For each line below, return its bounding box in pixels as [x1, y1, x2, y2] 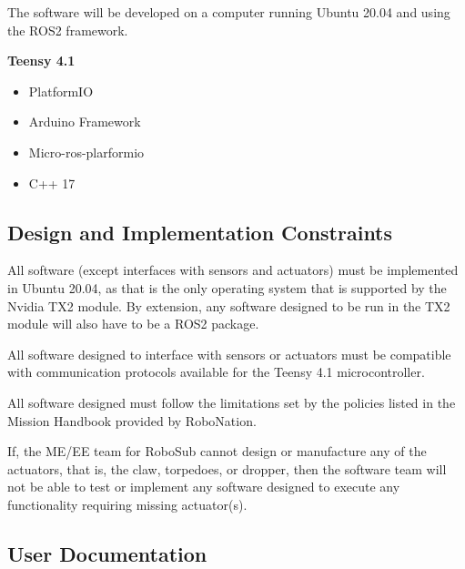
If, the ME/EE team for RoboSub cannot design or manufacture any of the [7, 442, 427, 461]
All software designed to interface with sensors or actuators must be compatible [7, 344, 451, 363]
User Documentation [7, 539, 207, 567]
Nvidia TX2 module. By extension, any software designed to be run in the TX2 [7, 296, 450, 315]
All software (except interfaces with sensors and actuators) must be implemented [7, 260, 459, 279]
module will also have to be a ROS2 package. [7, 314, 259, 333]
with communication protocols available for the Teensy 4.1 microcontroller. [7, 362, 425, 381]
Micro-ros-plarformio [28, 142, 145, 161]
